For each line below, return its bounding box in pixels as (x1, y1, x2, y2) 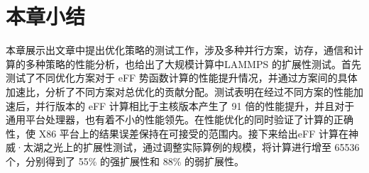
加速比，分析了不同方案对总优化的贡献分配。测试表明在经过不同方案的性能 (6, 84, 353, 99)
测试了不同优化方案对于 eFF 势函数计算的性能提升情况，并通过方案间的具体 (6, 70, 358, 85)
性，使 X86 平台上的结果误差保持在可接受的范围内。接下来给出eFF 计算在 (6, 125, 348, 140)
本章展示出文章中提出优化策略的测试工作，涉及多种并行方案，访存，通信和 (6, 43, 353, 57)
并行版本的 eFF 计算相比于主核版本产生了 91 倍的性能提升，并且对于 (35, 98, 355, 113)
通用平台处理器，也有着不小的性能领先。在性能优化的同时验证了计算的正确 (6, 112, 353, 127)
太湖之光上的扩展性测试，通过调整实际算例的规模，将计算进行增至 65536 (23, 140, 360, 155)
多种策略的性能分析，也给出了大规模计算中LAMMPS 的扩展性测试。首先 (25, 56, 361, 71)
